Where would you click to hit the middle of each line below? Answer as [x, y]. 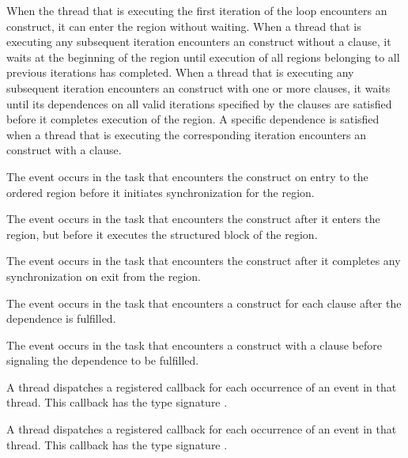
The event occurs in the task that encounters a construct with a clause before [194, 344]
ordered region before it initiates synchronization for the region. [161, 192]
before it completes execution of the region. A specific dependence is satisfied [193, 119]
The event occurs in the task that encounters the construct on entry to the [187, 176]
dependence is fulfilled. [61, 318]
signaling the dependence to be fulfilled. [103, 360]
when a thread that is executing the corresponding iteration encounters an [187, 134]
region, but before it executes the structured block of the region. [162, 234]
